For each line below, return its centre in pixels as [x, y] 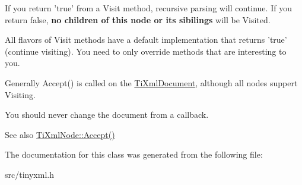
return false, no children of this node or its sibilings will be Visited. [138, 19]
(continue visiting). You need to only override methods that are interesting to [146, 51]
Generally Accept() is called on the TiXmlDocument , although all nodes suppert [151, 82]
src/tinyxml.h [29, 174]
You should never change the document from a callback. [107, 115]
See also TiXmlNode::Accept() [60, 134]
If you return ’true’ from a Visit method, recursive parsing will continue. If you [148, 8]
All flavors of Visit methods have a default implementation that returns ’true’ [146, 40]
